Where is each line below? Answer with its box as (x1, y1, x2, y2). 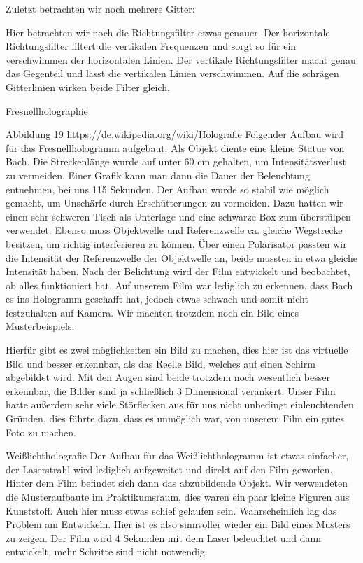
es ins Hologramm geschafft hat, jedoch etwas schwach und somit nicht (6, 291, 308, 306)
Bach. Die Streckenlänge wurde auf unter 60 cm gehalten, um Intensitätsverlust (6, 154, 346, 169)
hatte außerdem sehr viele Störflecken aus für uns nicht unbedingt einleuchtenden (6, 397, 354, 412)
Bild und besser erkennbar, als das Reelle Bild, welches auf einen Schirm (6, 356, 315, 370)
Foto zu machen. (6, 424, 76, 439)
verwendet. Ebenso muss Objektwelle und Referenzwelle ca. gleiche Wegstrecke (6, 223, 343, 237)
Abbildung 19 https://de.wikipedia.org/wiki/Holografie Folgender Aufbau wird (6, 127, 344, 141)
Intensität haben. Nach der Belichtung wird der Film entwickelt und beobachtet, (6, 264, 350, 279)
